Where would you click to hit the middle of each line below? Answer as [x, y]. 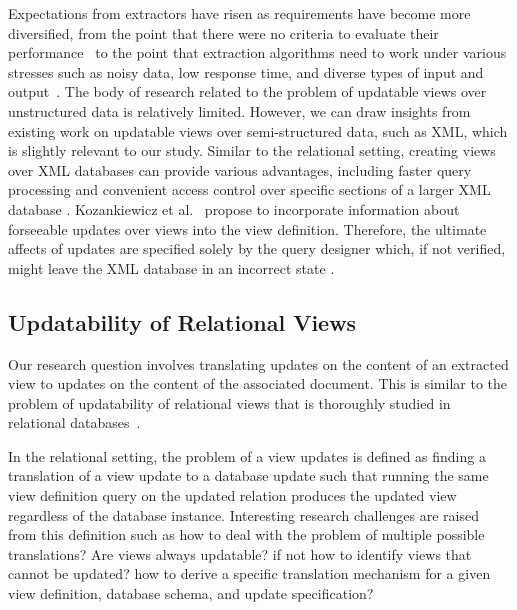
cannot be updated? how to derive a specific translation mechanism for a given [249, 573]
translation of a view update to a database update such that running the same [248, 475]
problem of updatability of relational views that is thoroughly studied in [229, 402]
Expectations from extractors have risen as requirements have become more [239, 13]
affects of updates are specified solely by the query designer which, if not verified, [257, 248]
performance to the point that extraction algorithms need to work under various [257, 52]
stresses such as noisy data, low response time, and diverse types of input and [246, 71]
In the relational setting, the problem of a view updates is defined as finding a [247, 455]
